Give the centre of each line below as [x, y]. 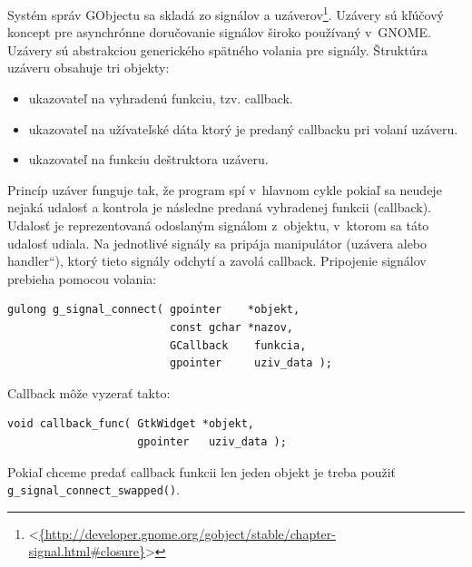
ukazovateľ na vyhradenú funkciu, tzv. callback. [161, 98]
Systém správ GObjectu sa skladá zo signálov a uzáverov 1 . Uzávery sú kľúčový [226, 13]
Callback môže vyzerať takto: [89, 392]
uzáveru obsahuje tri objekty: [88, 68]
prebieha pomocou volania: [82, 278]
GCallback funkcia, [238, 345]
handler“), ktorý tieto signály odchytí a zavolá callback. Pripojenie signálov [217, 261]
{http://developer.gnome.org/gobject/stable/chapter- [187, 533]
